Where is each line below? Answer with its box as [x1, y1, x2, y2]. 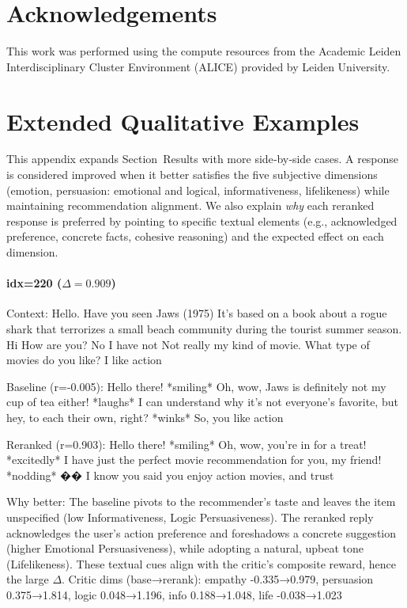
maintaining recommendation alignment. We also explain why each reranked [6, 197, 375, 214]
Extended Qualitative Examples [6, 104, 360, 137]
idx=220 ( [6, 275, 62, 291]
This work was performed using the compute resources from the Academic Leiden [6, 43, 401, 59]
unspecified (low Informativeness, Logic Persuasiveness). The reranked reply [6, 508, 374, 525]
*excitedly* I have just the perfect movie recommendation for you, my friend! [6, 451, 382, 468]
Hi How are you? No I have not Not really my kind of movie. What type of [6, 336, 370, 352]
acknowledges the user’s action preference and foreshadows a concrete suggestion [6, 524, 397, 541]
